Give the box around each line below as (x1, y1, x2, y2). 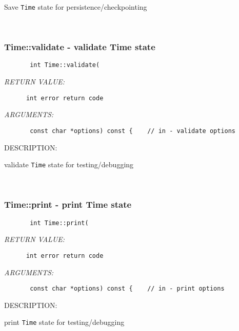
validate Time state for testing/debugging (4, 159, 134, 170)
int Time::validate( (30, 61, 100, 69)
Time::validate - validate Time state (4, 40, 155, 53)
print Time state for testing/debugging (4, 317, 125, 327)
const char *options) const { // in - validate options (30, 127, 236, 135)
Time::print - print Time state (4, 198, 132, 211)
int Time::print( (30, 219, 89, 227)
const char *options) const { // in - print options (30, 285, 225, 293)
